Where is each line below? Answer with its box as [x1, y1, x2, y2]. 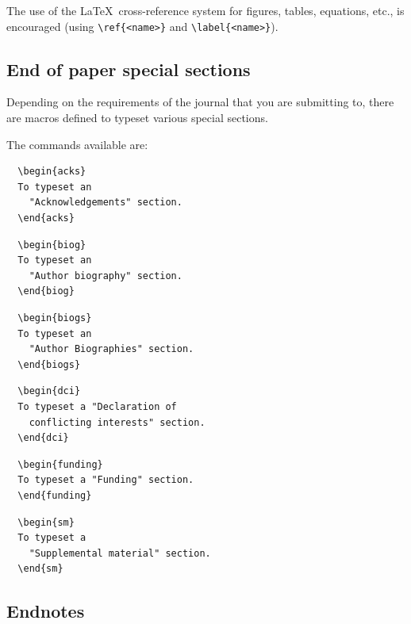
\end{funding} [17, 489, 92, 501]
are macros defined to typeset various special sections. [6, 109, 268, 126]
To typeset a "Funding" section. [17, 474, 194, 486]
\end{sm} [17, 563, 63, 575]
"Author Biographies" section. [29, 343, 194, 355]
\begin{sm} [17, 516, 75, 528]
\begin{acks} [17, 166, 86, 178]
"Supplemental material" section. [29, 547, 211, 559]
